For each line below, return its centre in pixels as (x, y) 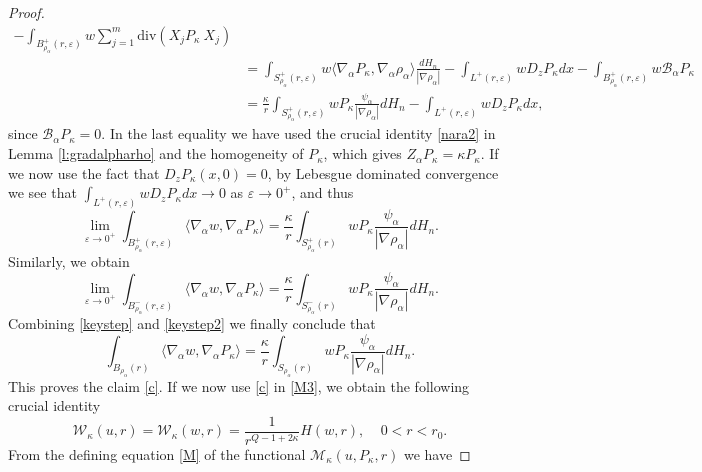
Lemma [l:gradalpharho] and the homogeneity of (156, 153)
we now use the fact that (84, 172)
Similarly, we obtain (69, 260)
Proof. (26, 12)
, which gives (362, 153)
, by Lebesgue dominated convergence (383, 172)
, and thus (322, 192)
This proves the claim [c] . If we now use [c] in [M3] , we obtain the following (239, 385)
